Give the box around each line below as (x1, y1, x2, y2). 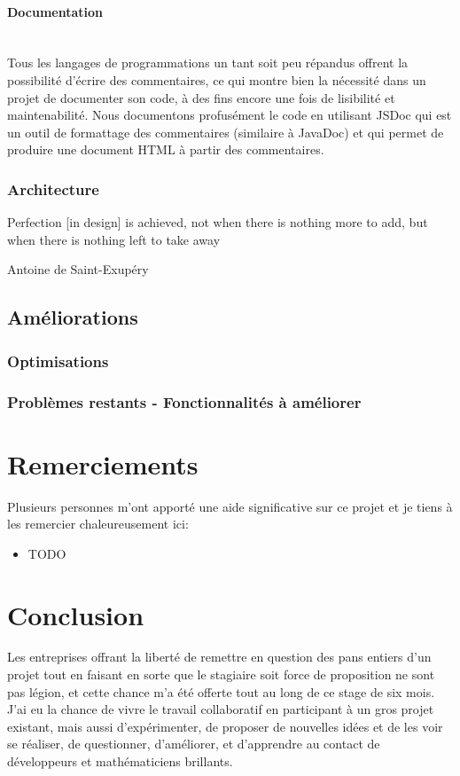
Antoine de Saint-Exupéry (7, 260, 149, 278)
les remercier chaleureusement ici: (7, 514, 189, 533)
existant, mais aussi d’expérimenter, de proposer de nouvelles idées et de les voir (7, 717, 443, 735)
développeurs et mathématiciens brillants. (7, 752, 233, 771)
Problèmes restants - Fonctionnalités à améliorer (7, 390, 362, 412)
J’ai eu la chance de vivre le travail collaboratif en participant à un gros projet (7, 700, 434, 718)
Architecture (7, 177, 99, 200)
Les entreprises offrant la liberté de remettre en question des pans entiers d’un (7, 647, 432, 666)
